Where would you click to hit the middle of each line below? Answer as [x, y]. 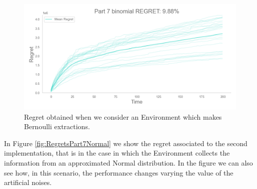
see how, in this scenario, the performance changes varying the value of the [119, 172]
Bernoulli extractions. [57, 126]
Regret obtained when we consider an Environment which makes [123, 116]
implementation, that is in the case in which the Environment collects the [117, 153]
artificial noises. [28, 182]
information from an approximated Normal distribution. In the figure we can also [128, 162]
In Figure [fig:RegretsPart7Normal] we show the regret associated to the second [126, 143]
